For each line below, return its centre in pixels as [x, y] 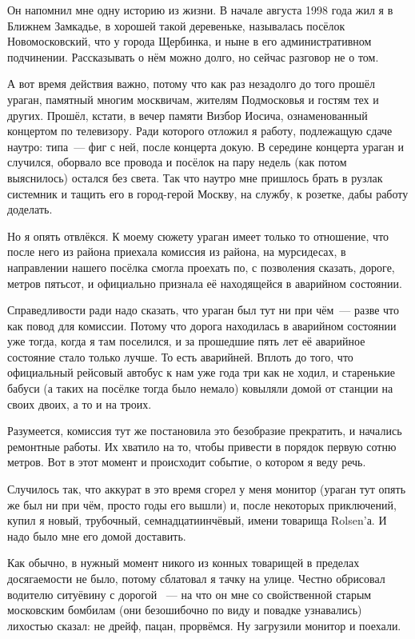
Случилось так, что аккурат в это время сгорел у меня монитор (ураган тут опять [207, 489]
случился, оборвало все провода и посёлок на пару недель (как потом [177, 162]
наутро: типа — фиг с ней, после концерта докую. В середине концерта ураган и [206, 146]
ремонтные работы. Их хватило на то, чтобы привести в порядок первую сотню [202, 446]
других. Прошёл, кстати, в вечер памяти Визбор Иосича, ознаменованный [188, 115]
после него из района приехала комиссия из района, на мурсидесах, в [177, 252]
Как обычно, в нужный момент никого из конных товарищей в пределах [184, 563]
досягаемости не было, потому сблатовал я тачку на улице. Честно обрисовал [196, 578]
